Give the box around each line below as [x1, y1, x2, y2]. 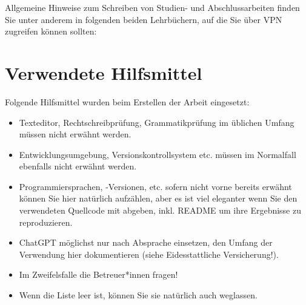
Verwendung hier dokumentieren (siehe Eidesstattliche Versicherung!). [19, 248, 279, 260]
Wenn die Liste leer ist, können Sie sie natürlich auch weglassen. [19, 289, 258, 301]
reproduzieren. [19, 215, 73, 228]
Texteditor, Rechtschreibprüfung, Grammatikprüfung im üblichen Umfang [19, 116, 294, 128]
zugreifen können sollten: [5, 25, 97, 38]
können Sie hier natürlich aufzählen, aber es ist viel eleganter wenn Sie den [19, 192, 298, 205]
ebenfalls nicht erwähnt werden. [19, 160, 137, 172]
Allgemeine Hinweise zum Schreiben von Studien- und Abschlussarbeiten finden [5, 1, 300, 13]
